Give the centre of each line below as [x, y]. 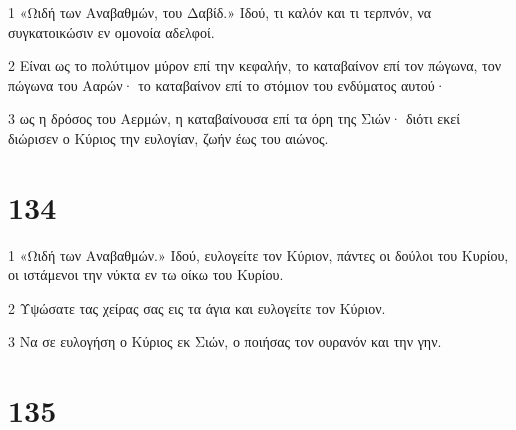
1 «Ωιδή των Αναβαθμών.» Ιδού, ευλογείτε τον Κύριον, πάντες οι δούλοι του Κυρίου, [258, 254]
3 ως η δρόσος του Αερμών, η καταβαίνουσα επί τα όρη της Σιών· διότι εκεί [234, 118]
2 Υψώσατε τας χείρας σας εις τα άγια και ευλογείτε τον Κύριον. [197, 307]
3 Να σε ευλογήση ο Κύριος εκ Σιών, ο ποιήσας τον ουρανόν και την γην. [225, 341]
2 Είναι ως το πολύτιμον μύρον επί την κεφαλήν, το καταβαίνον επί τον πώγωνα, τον [255, 65]
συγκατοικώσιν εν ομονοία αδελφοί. [111, 31]
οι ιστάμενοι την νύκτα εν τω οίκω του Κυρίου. [146, 274]
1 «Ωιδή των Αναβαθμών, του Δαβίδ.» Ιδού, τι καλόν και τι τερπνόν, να [220, 12]
